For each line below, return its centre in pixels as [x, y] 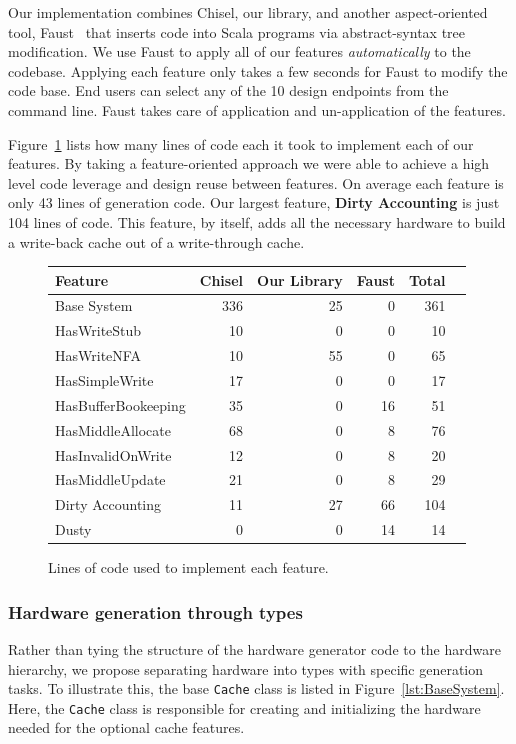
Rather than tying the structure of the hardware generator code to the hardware [254, 648]
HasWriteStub [98, 330]
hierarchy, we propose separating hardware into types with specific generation [246, 668]
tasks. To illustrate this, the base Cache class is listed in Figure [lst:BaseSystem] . [256, 688]
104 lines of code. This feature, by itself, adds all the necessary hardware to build [257, 221]
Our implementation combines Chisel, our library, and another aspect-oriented [248, 12]
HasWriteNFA [98, 355]
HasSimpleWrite [104, 380]
